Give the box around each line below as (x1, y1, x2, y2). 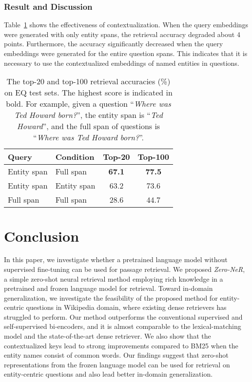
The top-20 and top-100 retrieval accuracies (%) (6, 76, 171, 87)
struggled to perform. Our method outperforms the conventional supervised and (4, 311, 243, 322)
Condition (55, 151, 95, 163)
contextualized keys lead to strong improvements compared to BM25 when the (4, 340, 238, 350)
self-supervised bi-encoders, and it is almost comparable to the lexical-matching (4, 321, 241, 331)
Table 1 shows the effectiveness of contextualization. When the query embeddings (4, 19, 248, 30)
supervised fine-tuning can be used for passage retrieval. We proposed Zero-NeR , (4, 264, 245, 274)
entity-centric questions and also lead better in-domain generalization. (4, 369, 213, 379)
